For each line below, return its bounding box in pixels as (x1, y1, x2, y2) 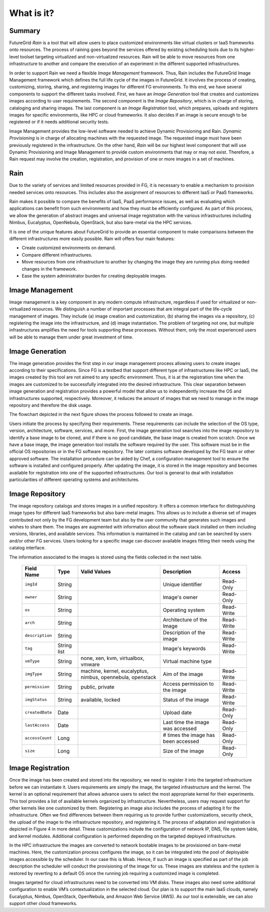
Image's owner (162, 593, 198, 600)
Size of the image (162, 747, 204, 754)
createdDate (24, 710, 52, 715)
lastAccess (24, 722, 50, 728)
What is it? (9, 7, 54, 18)
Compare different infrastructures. (21, 251, 92, 257)
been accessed (162, 737, 199, 744)
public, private (80, 683, 114, 690)
